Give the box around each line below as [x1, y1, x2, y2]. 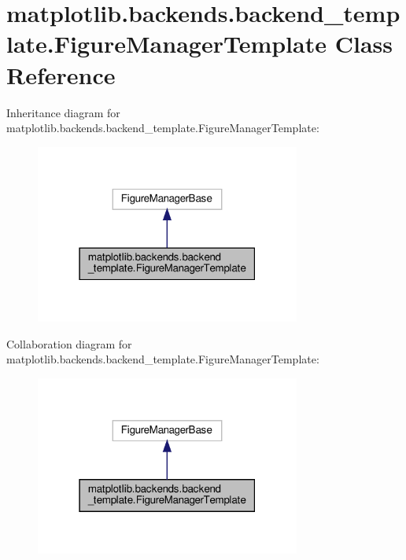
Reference [6, 58, 116, 90]
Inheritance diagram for [6, 104, 120, 120]
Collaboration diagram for [6, 335, 132, 352]
